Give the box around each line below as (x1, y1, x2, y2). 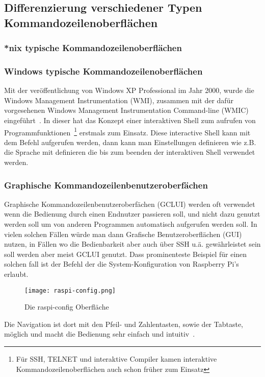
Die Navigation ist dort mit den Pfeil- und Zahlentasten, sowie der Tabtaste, (4, 318, 243, 329)
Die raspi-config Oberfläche (24, 301, 109, 312)
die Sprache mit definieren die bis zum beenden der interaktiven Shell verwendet (4, 147, 255, 157)
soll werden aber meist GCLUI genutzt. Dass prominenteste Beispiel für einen (4, 248, 247, 259)
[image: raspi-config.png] (24, 287, 116, 294)
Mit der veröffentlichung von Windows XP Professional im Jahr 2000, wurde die (4, 85, 254, 96)
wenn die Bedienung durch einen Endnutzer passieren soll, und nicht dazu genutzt (4, 208, 260, 219)
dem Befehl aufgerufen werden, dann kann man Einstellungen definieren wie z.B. (4, 136, 256, 147)
